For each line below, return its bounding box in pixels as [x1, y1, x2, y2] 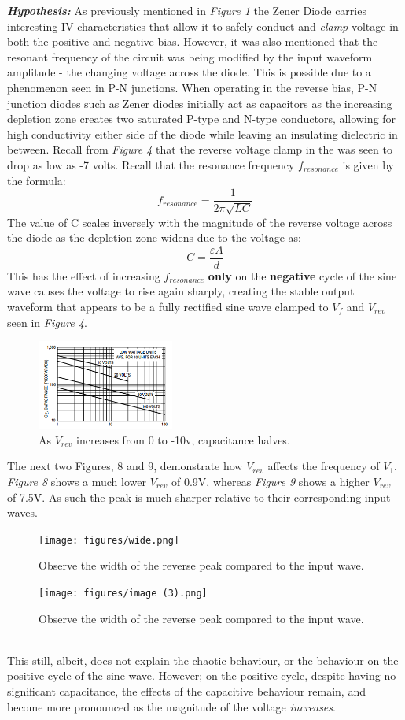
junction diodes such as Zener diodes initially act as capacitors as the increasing [7, 95, 392, 111]
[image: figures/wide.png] [39, 534, 179, 546]
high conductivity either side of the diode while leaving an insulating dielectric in [7, 125, 398, 142]
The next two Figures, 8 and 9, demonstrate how [7, 458, 243, 474]
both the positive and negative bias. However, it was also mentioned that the [7, 33, 378, 50]
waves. [7, 504, 38, 521]
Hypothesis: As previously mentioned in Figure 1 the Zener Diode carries [7, 2, 366, 18]
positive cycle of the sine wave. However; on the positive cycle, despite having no [7, 667, 396, 684]
